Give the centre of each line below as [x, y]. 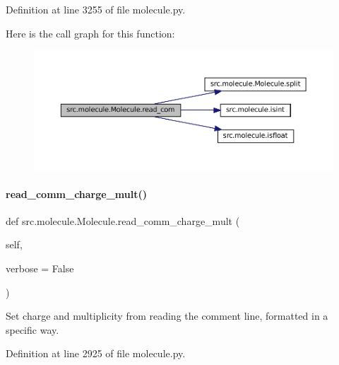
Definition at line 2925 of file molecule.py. [96, 353]
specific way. [32, 329]
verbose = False [40, 268]
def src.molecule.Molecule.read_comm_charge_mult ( [123, 220]
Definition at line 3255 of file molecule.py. [96, 9]
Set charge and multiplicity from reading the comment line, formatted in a [167, 316]
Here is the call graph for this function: [90, 33]
